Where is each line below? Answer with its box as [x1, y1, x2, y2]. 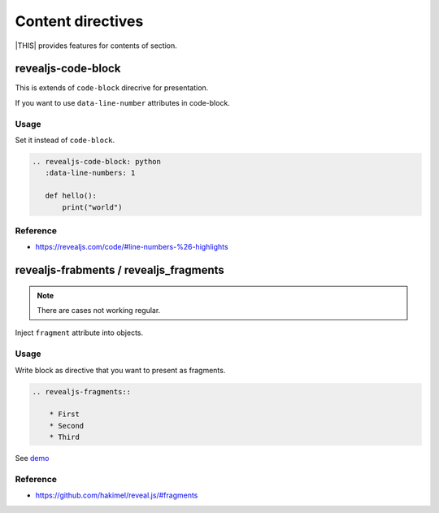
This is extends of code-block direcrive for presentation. [15, 83, 209, 93]
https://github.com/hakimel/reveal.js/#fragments [35, 490, 198, 500]
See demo [15, 454, 50, 463]
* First [49, 410, 80, 419]
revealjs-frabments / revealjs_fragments [15, 263, 225, 277]
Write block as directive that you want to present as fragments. [15, 365, 226, 375]
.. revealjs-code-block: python [32, 157, 162, 166]
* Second [49, 421, 85, 430]
